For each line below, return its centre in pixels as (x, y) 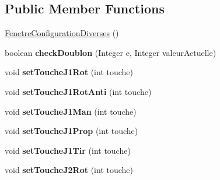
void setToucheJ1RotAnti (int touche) (78, 91)
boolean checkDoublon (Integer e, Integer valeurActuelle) (111, 52)
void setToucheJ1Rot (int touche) (69, 72)
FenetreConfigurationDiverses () (62, 33)
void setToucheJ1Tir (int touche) (68, 150)
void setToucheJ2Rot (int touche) (69, 170)
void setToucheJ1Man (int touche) (71, 111)
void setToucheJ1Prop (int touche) (71, 131)
